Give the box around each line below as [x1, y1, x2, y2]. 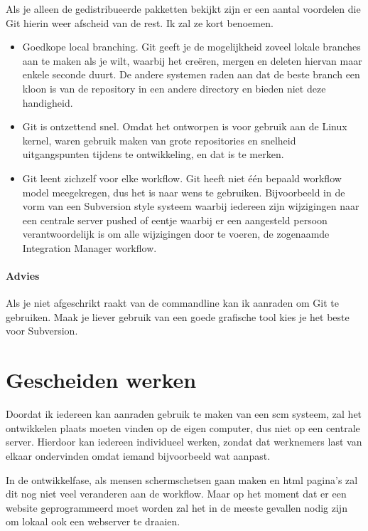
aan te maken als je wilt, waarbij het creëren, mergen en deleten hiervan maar [22, 53, 362, 68]
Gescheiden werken [6, 365, 197, 394]
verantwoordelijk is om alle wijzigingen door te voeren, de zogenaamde [22, 226, 330, 241]
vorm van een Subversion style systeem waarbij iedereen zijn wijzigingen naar [22, 199, 359, 214]
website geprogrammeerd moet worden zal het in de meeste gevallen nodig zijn [6, 500, 347, 515]
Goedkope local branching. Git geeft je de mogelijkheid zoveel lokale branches [22, 39, 361, 54]
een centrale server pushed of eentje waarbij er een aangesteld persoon [22, 212, 328, 227]
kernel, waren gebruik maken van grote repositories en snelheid [22, 132, 296, 147]
